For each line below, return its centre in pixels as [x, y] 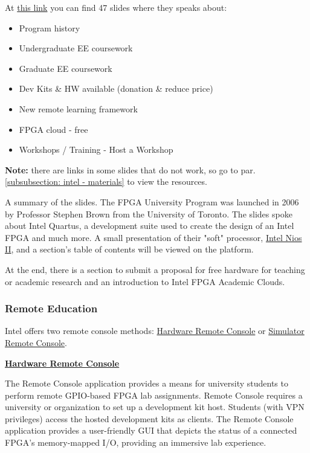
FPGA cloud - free [53, 129]
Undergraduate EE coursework [76, 48]
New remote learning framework [78, 108]
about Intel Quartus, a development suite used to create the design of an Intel [150, 226]
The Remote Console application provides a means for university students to [147, 383]
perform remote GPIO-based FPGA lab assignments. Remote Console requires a [154, 395]
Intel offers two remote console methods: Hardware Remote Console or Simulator [155, 331]
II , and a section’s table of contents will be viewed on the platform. [129, 249]
